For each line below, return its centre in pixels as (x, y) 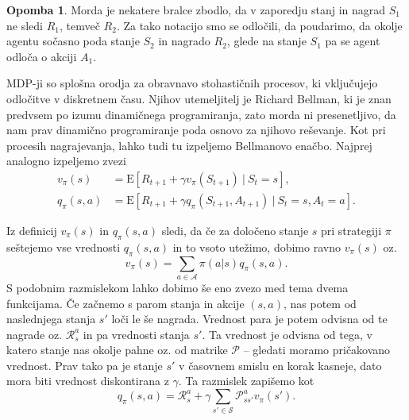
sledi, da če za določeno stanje (235, 230)
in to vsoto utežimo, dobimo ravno (257, 247)
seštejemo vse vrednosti (64, 247)
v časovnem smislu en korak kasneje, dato (280, 365)
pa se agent (353, 41)
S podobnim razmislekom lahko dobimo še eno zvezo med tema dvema (177, 287)
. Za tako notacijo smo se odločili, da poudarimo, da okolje (259, 25)
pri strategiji (351, 230)
